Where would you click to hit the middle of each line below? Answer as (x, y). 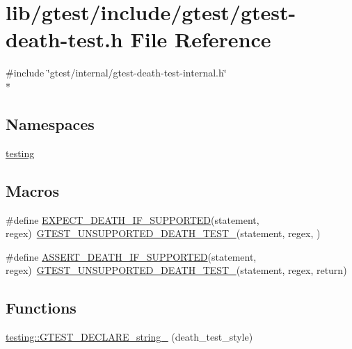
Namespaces (50, 123)
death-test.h (64, 39)
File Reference (201, 39)
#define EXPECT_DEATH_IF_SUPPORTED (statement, (133, 219)
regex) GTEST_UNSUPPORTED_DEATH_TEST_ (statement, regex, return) (176, 270)
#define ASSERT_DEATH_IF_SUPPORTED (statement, (131, 256)
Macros (32, 190)
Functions (41, 308)
